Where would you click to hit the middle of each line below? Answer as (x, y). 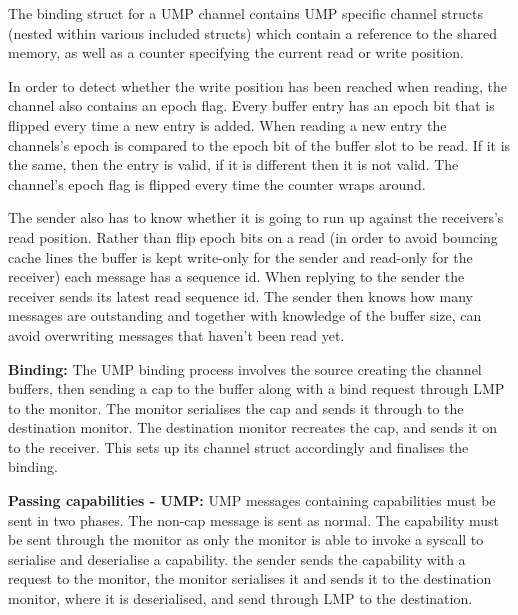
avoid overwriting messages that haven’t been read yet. (176, 334)
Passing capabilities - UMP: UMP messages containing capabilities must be (252, 500)
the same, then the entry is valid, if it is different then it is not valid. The (233, 164)
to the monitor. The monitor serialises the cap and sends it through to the (236, 407)
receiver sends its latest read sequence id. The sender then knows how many (240, 295)
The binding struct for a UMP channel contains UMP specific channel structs (245, 13)
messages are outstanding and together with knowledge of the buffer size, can (245, 315)
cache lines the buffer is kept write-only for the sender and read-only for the (240, 256)
